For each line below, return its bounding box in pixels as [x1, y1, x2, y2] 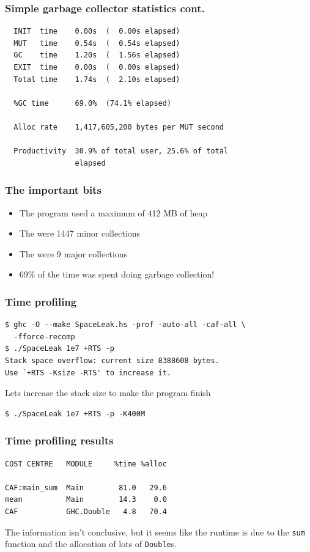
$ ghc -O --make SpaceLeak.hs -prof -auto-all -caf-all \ [5, 320, 246, 329]
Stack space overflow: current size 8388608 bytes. [5, 356, 220, 365]
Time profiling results [5, 433, 114, 448]
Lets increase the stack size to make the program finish [5, 386, 211, 399]
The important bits [5, 182, 101, 197]
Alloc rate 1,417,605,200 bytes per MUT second [13, 122, 224, 131]
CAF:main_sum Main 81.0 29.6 [5, 483, 167, 492]
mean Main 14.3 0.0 [5, 495, 167, 504]
